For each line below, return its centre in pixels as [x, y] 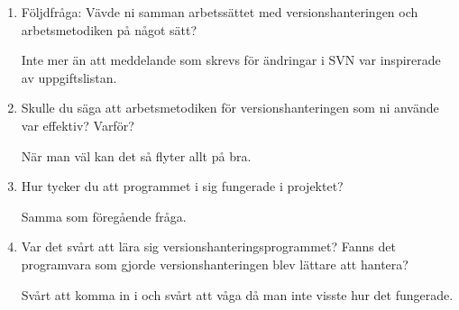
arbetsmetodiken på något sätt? [109, 29]
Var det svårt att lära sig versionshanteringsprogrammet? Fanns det [208, 246]
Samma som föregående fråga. [104, 216]
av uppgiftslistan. [69, 77]
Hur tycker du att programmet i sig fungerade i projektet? [182, 186]
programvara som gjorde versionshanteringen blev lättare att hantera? [215, 264]
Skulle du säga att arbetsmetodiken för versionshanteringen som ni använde [230, 108]
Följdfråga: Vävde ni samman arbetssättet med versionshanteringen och [220, 12]
